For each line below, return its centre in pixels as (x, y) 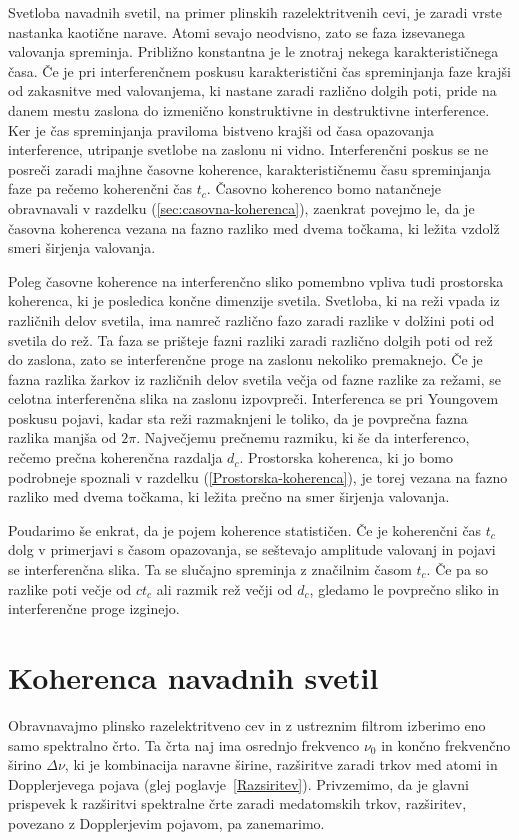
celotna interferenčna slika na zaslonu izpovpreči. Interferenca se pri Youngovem (253, 398)
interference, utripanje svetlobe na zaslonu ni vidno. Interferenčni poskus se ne (248, 149)
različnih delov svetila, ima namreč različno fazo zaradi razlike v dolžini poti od (251, 319)
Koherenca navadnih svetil (193, 677)
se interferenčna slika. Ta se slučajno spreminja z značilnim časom (210, 569)
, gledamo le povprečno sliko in (404, 588)
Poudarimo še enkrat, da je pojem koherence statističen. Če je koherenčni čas (245, 529)
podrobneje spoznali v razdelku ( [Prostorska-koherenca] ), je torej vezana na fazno (258, 476)
